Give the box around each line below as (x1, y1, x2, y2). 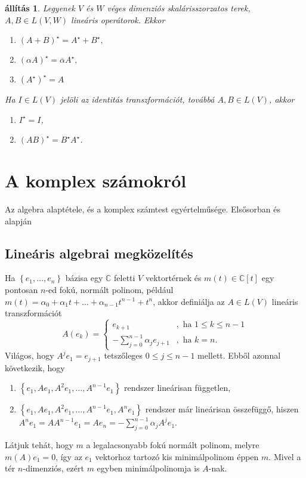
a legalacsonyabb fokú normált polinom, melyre (86, 439, 259, 451)
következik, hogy (5, 361, 65, 374)
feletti (114, 272, 135, 284)
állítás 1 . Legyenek (5, 2, 75, 14)
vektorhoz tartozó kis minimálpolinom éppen (95, 450, 259, 462)
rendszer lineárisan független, (124, 381, 231, 394)
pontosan (5, 283, 38, 296)
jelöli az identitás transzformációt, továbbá (60, 93, 215, 106)
